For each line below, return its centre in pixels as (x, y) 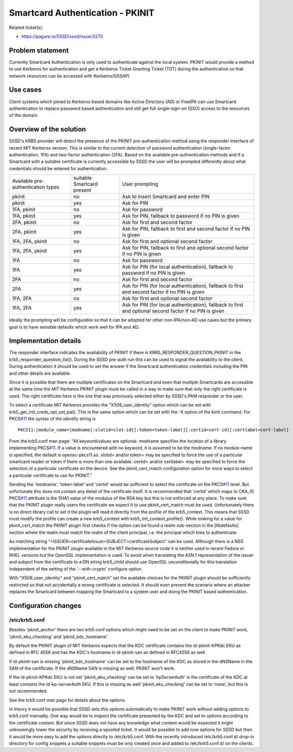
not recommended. (28, 691)
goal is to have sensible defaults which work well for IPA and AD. (74, 327)
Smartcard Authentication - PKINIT (82, 13)
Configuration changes (45, 606)
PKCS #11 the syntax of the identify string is (52, 418)
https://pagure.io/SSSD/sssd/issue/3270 (62, 36)
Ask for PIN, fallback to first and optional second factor (185, 248)
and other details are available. (40, 373)
